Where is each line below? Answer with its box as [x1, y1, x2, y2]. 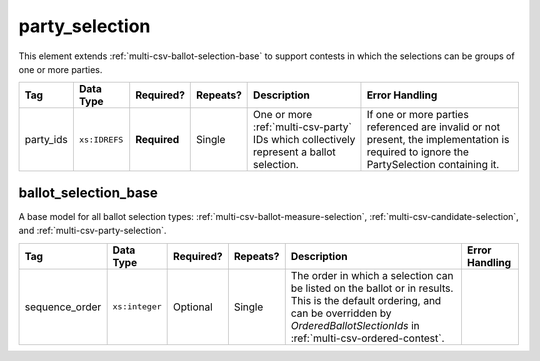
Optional [173, 300, 214, 314]
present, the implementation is [366, 133, 510, 147]
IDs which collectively [253, 133, 356, 147]
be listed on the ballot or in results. [290, 281, 454, 295]
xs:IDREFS [78, 134, 124, 145]
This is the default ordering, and [290, 293, 442, 307]
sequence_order [24, 300, 102, 314]
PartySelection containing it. [366, 158, 500, 172]
